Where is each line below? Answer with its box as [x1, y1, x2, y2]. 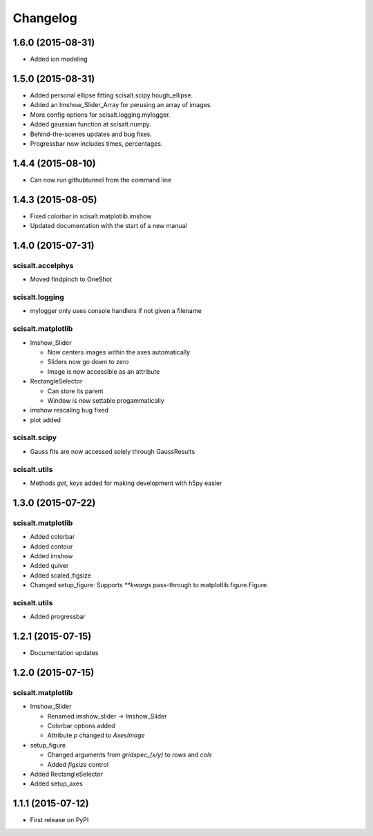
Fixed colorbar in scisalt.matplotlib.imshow [30, 211, 152, 220]
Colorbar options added [47, 722, 115, 730]
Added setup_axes [30, 779, 83, 788]
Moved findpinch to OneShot [30, 275, 113, 283]
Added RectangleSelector [30, 770, 104, 779]
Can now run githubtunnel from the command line [30, 175, 172, 184]
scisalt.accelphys [12, 260, 74, 270]
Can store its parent [47, 387, 104, 395]
